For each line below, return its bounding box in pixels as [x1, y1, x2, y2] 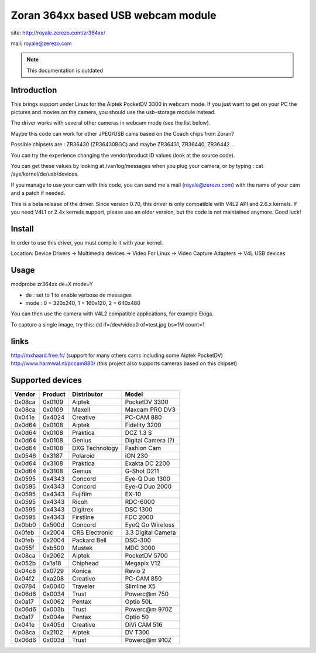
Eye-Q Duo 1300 [125, 475, 171, 483]
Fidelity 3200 [125, 421, 162, 429]
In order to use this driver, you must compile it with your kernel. [11, 239, 163, 246]
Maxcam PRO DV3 [125, 405, 176, 414]
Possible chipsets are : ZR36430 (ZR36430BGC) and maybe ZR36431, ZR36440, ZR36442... [11, 141, 235, 148]
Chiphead [72, 559, 99, 567]
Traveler [72, 582, 95, 590]
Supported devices [11, 375, 82, 385]
